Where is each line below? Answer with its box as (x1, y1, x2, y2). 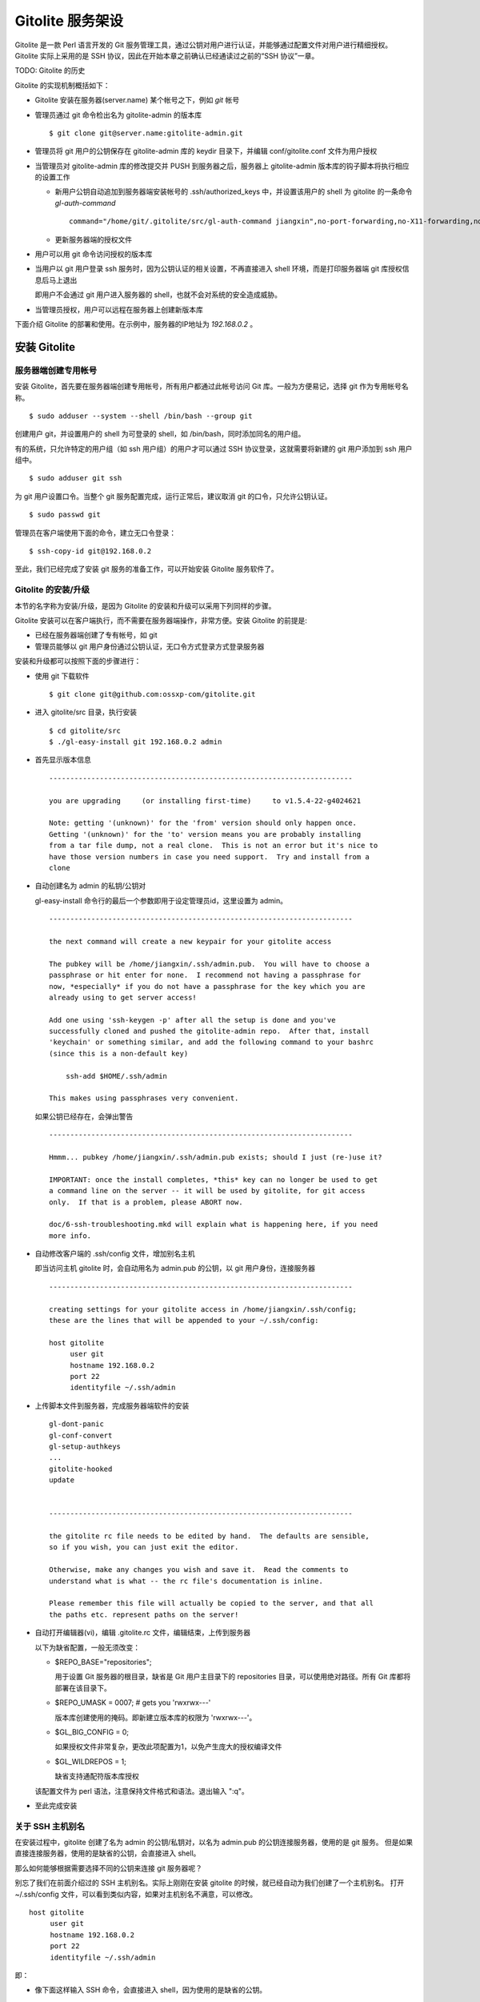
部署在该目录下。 (54, 1682, 111, 1693)
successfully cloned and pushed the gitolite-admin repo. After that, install (49, 1027, 370, 1036)
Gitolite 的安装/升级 (14, 585, 90, 596)
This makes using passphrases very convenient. (49, 1094, 239, 1103)
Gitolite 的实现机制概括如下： (14, 80, 110, 90)
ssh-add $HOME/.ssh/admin (65, 1071, 168, 1080)
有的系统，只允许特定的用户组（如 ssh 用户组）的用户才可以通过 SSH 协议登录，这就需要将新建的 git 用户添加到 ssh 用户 (14, 444, 413, 453)
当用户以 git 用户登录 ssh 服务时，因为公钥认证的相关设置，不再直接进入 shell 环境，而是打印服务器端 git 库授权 (34, 264, 403, 274)
